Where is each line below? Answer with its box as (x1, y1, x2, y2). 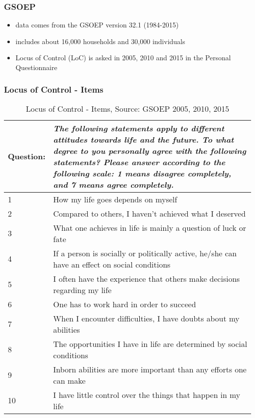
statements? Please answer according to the (53, 156, 226, 168)
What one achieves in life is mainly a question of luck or (53, 221, 246, 233)
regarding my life (53, 284, 112, 295)
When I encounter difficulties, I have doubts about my (53, 312, 240, 324)
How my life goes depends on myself (53, 193, 178, 205)
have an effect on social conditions (53, 258, 171, 270)
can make (53, 374, 86, 386)
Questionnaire (15, 62, 57, 72)
